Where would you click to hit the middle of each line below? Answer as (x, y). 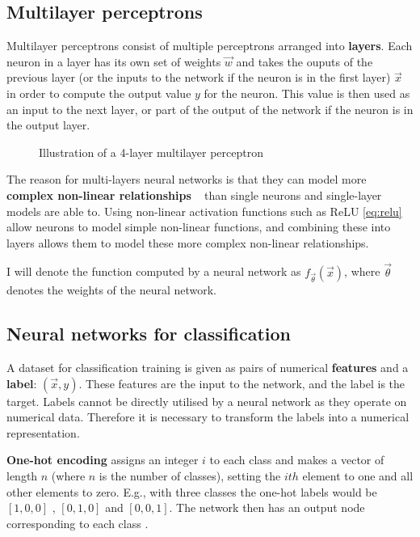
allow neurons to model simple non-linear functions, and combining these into (199, 227)
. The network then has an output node (267, 507)
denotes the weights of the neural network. (111, 290)
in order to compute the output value (99, 93)
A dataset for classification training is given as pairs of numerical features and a (208, 368)
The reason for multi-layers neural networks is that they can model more (187, 179)
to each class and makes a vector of (297, 460)
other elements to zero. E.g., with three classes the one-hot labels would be (192, 491)
